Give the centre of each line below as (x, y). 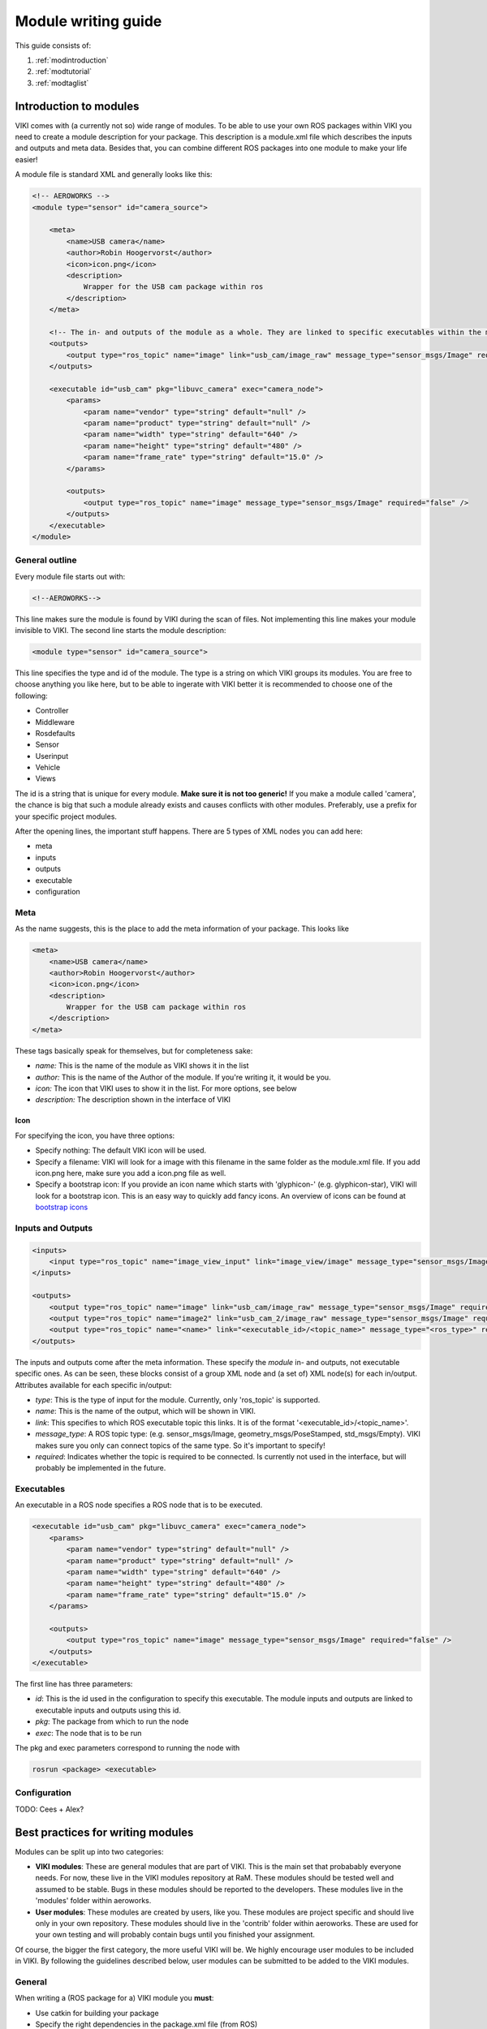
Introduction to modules (77, 106)
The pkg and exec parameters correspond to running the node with (127, 1748)
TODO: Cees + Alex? (50, 1809)
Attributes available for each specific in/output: (93, 1385)
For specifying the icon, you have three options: (95, 1135)
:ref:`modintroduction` (72, 60)
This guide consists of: (53, 45)
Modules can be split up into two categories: (89, 1851)
